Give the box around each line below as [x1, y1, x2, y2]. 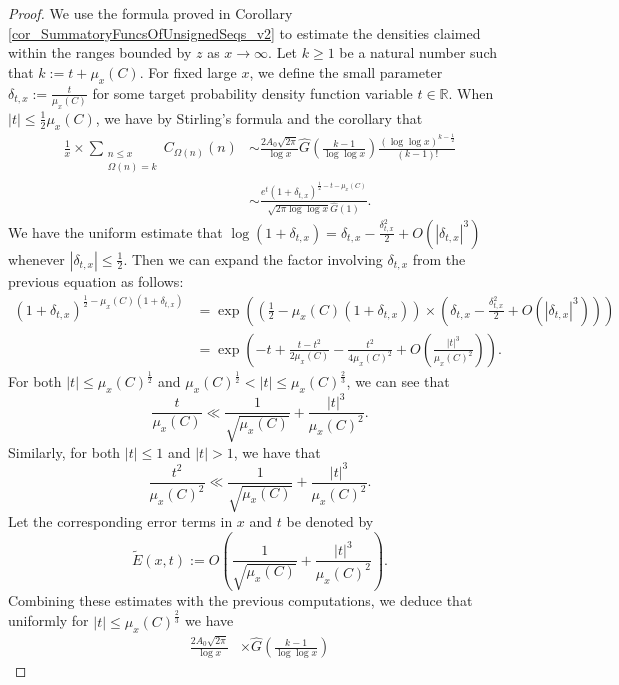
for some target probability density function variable [92, 82, 413, 103]
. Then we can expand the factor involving [123, 248, 383, 269]
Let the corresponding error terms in [8, 511, 233, 532]
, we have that [233, 441, 321, 462]
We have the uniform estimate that [8, 221, 223, 242]
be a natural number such [339, 42, 498, 63]
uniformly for [8, 610, 89, 631]
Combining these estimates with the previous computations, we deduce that [8, 589, 473, 610]
